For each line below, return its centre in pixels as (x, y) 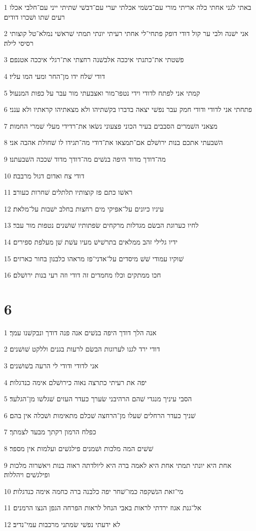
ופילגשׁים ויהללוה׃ (27, 475)
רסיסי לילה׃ (19, 43)
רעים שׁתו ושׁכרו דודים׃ (35, 17)
